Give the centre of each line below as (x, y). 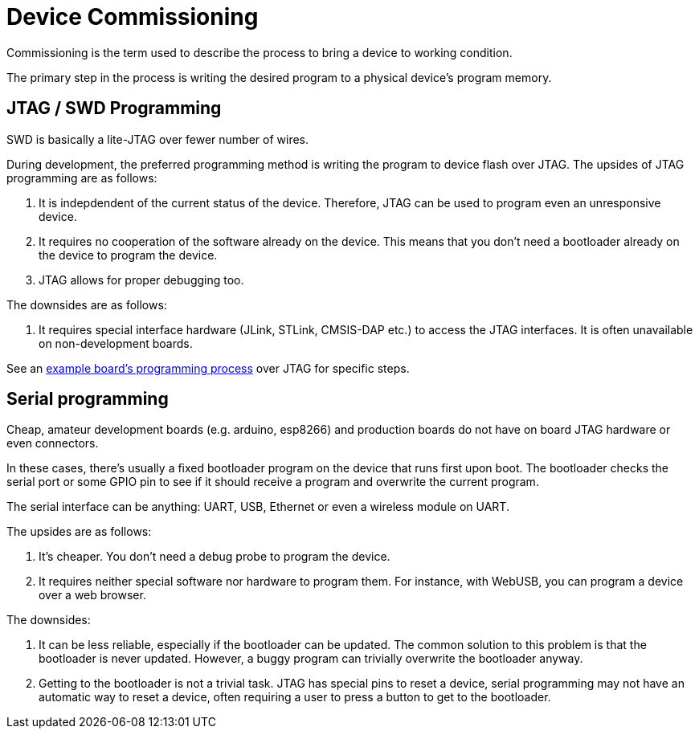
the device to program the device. (128, 255)
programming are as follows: (82, 178)
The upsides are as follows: (79, 532)
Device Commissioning (133, 17)
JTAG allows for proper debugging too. (141, 280)
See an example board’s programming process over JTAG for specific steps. (208, 368)
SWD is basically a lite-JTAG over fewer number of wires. (158, 139)
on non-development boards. (116, 343)
